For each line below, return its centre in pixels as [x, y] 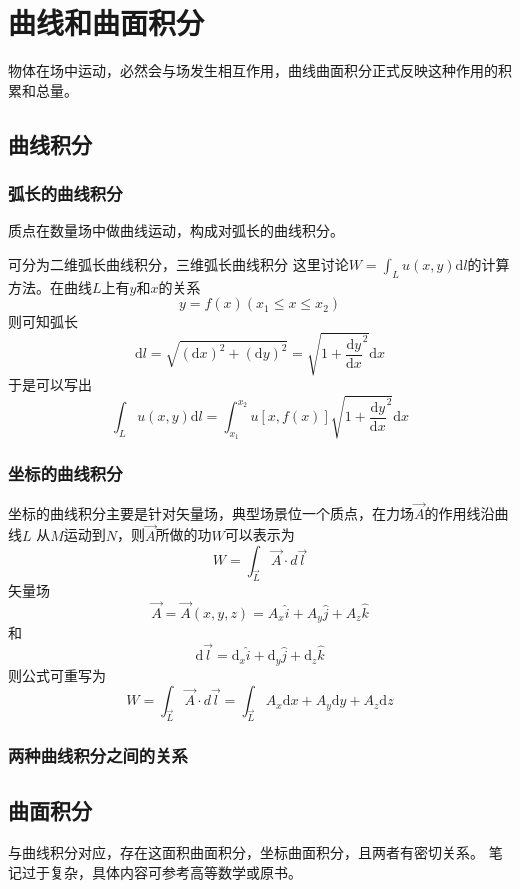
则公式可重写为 [57, 674]
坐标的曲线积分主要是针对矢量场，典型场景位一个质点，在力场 [211, 512]
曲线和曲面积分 [106, 22]
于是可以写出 [50, 384]
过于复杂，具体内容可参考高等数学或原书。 [161, 871]
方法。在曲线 [50, 286]
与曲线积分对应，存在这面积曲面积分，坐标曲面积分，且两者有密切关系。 [246, 851]
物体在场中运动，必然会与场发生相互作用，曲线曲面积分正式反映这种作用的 [253, 70]
